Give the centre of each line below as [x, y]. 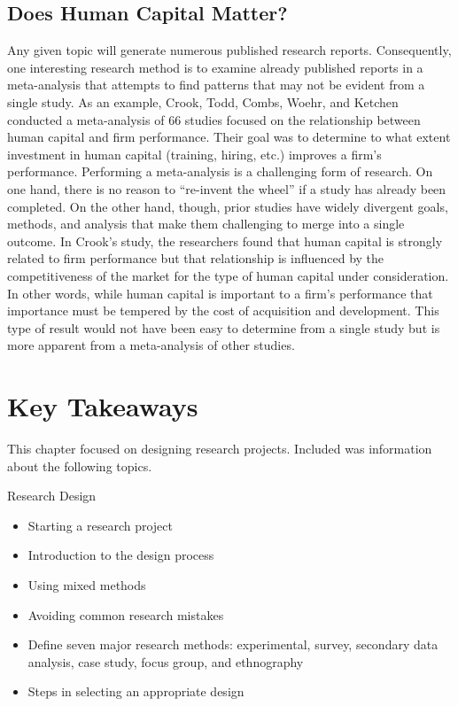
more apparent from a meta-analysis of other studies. [151, 345]
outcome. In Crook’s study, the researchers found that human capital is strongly [225, 241]
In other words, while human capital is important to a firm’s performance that [220, 293]
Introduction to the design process [121, 555]
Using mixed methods [87, 584]
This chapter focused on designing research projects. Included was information [220, 449]
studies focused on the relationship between [303, 119]
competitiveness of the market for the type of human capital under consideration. [228, 275]
